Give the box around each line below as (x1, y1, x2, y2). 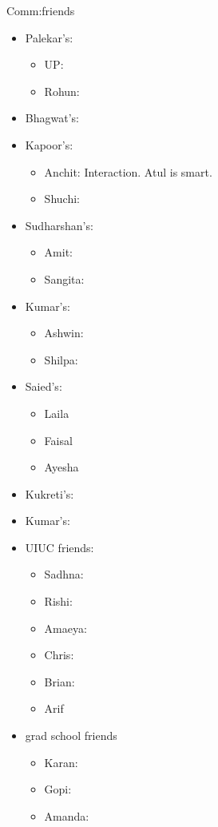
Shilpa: (44, 351, 78, 368)
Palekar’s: (25, 29, 73, 46)
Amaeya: (44, 619, 87, 636)
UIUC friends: (25, 539, 94, 555)
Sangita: (44, 270, 85, 287)
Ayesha (44, 459, 79, 475)
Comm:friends (6, 2, 75, 18)
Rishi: (44, 593, 73, 610)
